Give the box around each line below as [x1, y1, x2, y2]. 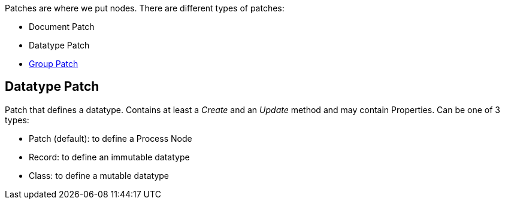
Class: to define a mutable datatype [29, 170, 169, 181]
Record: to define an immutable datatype [29, 151, 190, 162]
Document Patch [29, 22, 95, 32]
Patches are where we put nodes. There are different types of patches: [5, 3, 285, 13]
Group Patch [29, 59, 78, 69]
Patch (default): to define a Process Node [29, 133, 192, 144]
